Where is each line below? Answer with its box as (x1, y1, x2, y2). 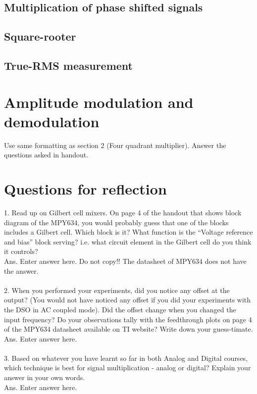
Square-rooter (4, 29, 76, 44)
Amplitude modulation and (4, 92, 194, 112)
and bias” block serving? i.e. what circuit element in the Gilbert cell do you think (4, 236, 252, 246)
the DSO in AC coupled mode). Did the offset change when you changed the (4, 304, 236, 314)
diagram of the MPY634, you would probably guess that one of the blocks (4, 217, 229, 227)
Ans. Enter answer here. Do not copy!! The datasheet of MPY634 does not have (4, 255, 247, 266)
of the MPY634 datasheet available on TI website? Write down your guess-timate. (4, 324, 253, 334)
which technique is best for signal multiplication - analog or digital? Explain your (4, 362, 251, 373)
